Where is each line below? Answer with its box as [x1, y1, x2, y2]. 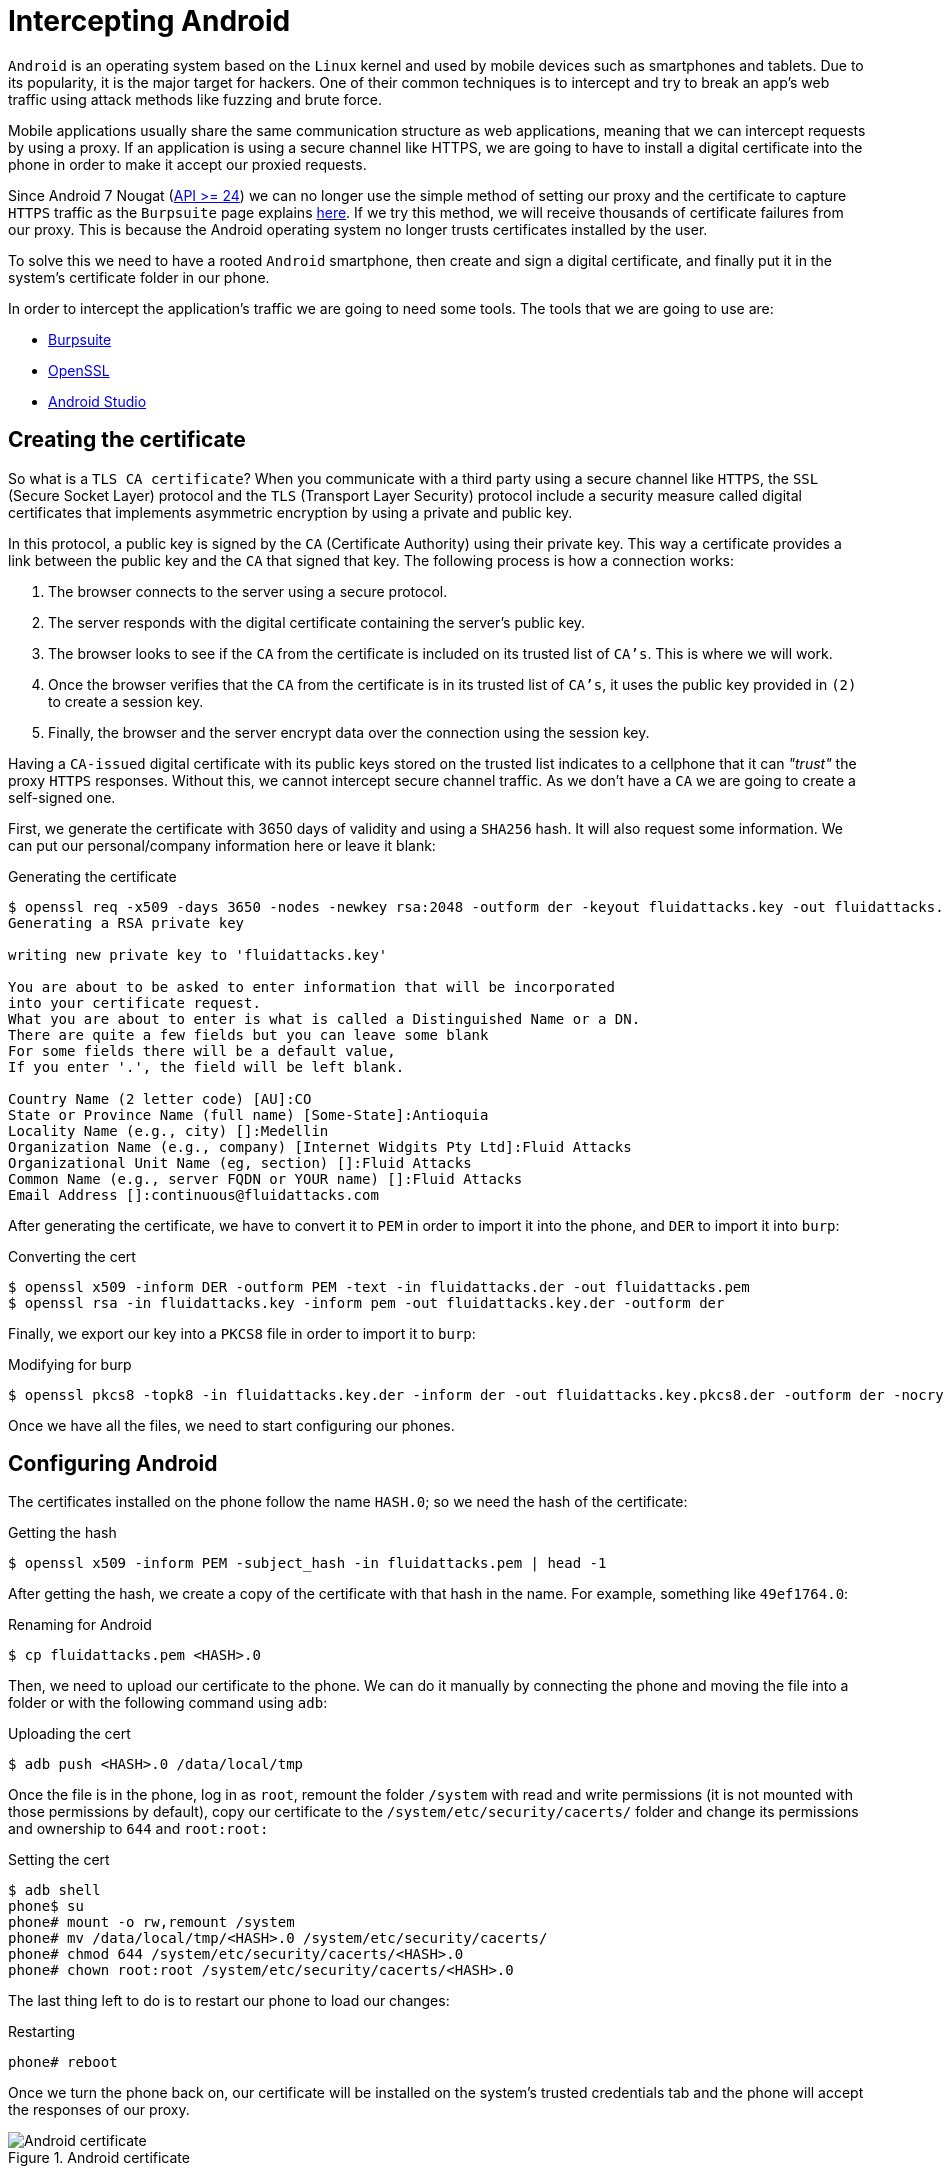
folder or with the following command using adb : [8, 1694, 328, 1712]
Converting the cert [8, 1247, 136, 1265]
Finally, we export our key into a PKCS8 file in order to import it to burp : [8, 1324, 476, 1342]
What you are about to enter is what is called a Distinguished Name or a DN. [8, 1010, 641, 1027]
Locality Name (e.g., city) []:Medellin [8, 1122, 329, 1139]
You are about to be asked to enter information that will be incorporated [8, 978, 615, 995]
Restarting [8, 2023, 76, 2041]
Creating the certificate [8, 427, 246, 453]
